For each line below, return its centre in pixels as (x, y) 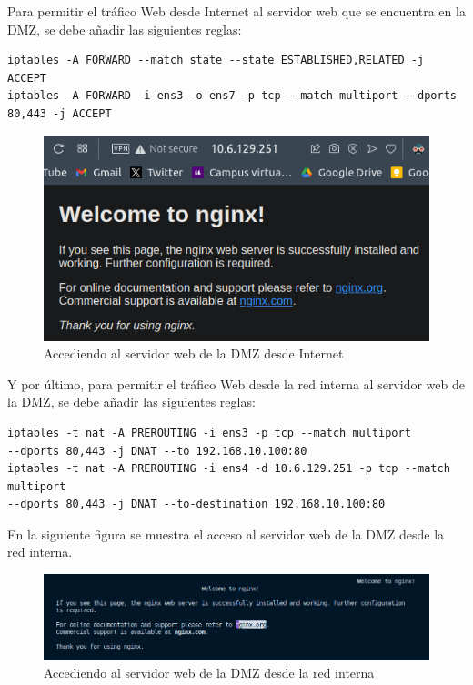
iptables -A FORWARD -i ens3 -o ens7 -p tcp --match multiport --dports (232, 96)
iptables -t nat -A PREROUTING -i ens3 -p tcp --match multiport (209, 433)
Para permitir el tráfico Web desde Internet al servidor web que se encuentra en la (236, 11)
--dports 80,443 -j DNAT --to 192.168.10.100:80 (157, 451)
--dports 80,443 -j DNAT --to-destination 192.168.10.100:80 (196, 504)
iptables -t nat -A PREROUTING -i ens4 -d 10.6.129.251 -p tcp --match (229, 469)
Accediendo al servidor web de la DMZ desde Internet (194, 353)
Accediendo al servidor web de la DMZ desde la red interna (209, 673)
